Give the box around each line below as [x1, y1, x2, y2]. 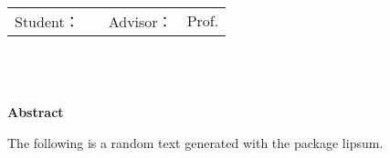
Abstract [7, 103, 64, 122]
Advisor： [108, 10, 173, 32]
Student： [15, 10, 79, 32]
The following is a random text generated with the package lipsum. [7, 133, 384, 152]
